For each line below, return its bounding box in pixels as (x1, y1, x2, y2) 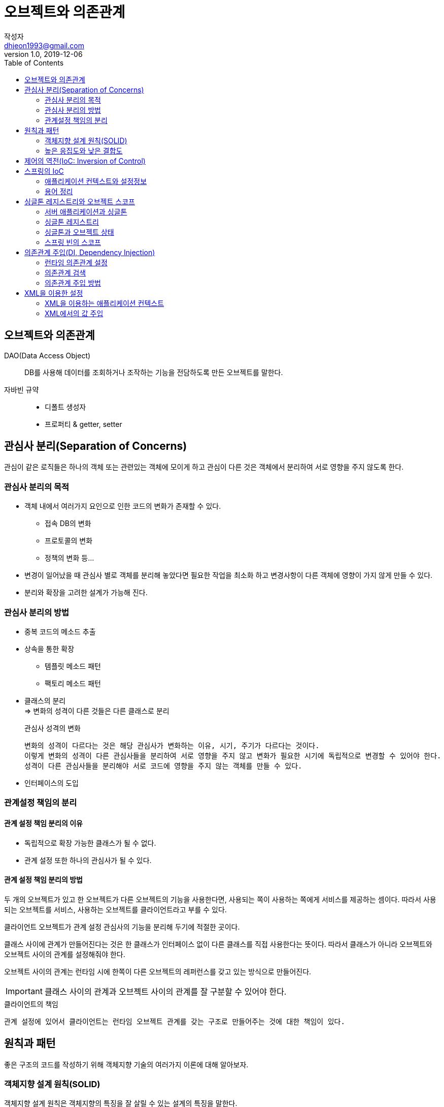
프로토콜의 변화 (45, 536, 93, 545)
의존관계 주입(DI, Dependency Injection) (24, 248, 155, 257)
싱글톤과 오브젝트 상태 (45, 227, 114, 236)
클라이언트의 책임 (4, 999, 58, 1008)
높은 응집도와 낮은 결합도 (45, 146, 123, 155)
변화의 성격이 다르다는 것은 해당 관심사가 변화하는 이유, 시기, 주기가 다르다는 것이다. (24, 741, 320, 750)
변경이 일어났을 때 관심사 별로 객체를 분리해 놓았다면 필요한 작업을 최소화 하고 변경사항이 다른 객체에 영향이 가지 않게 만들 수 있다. (24, 571, 433, 580)
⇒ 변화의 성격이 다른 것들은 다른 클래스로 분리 (24, 706, 169, 715)
